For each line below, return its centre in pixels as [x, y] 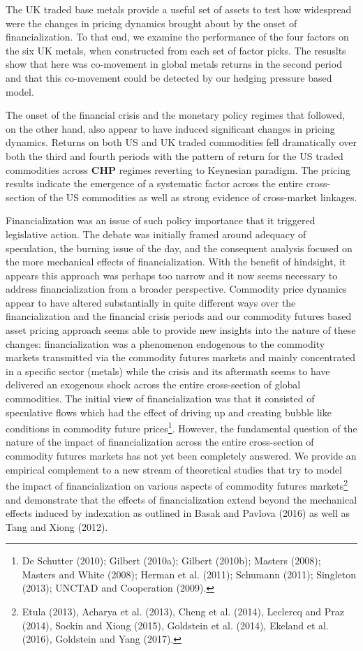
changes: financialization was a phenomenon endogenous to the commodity [165, 343]
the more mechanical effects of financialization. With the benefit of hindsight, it [176, 262]
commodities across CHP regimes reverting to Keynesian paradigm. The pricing [178, 169]
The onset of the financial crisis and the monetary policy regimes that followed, [176, 115]
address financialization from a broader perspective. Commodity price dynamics [176, 289]
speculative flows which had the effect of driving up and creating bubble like [169, 412]
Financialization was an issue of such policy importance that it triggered [161, 220]
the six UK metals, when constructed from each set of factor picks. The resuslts [176, 50]
